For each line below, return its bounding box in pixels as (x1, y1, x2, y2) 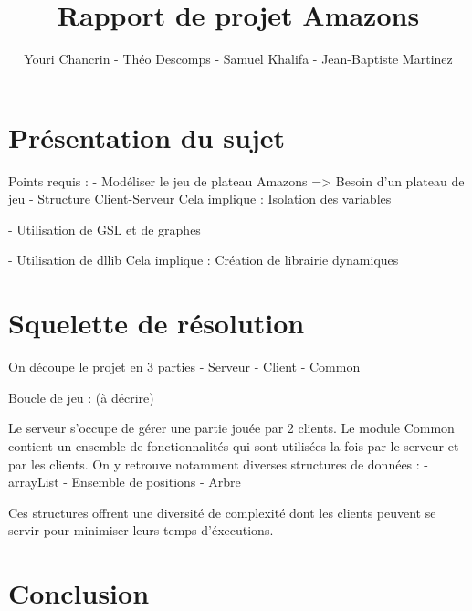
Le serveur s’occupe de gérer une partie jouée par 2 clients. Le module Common (8, 418, 455, 437)
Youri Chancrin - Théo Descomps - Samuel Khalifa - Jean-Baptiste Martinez (24, 49, 453, 68)
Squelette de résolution (8, 304, 305, 342)
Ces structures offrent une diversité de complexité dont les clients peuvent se (8, 502, 436, 521)
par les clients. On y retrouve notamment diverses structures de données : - (8, 454, 428, 473)
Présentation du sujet (8, 118, 286, 155)
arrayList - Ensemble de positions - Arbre (8, 472, 241, 491)
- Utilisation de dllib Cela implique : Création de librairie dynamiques (8, 250, 399, 269)
